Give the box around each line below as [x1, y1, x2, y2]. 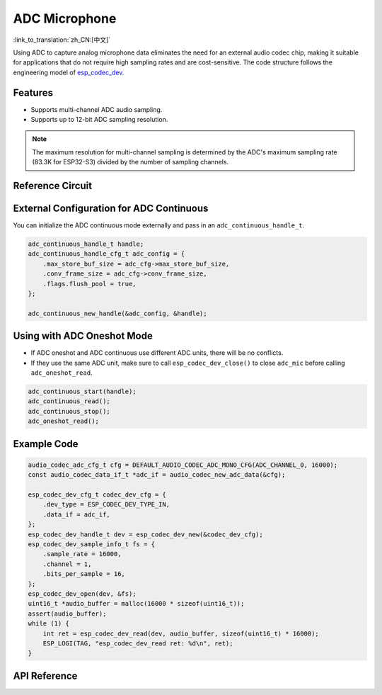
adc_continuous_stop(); [28, 407, 111, 415]
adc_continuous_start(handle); [28, 388, 137, 396]
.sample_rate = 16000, [42, 550, 122, 558]
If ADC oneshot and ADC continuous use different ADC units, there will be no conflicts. [30, 349, 284, 357]
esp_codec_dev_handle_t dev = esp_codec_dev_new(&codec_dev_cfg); [28, 530, 263, 538]
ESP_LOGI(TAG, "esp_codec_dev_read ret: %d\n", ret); [42, 639, 233, 648]
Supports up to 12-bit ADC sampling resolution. [30, 115, 168, 124]
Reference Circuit [13, 180, 92, 191]
